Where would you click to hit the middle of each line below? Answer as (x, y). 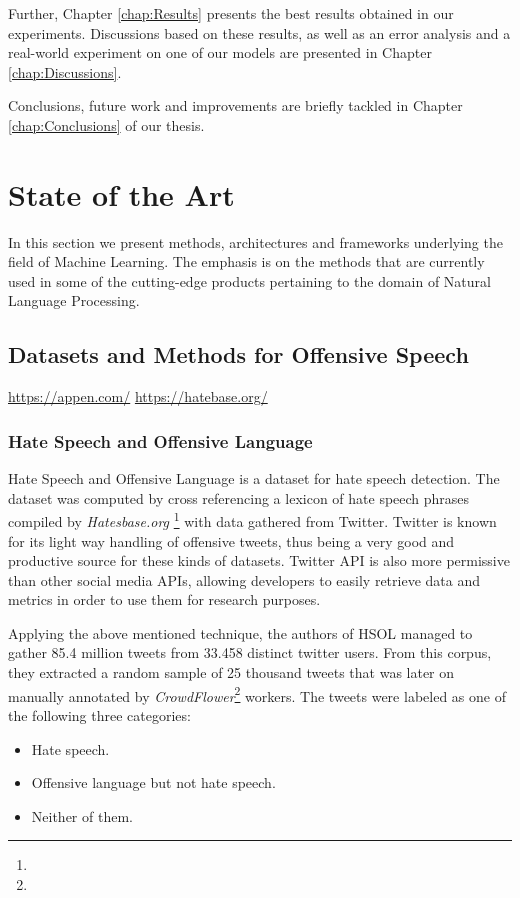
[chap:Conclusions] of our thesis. (106, 124)
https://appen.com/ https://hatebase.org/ (138, 396)
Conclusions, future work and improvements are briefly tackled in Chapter (235, 105)
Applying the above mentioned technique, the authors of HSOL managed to (240, 632)
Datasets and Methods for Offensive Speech (238, 354)
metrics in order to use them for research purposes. (164, 599)
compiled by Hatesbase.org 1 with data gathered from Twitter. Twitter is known (252, 519)
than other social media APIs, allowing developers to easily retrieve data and (244, 579)
